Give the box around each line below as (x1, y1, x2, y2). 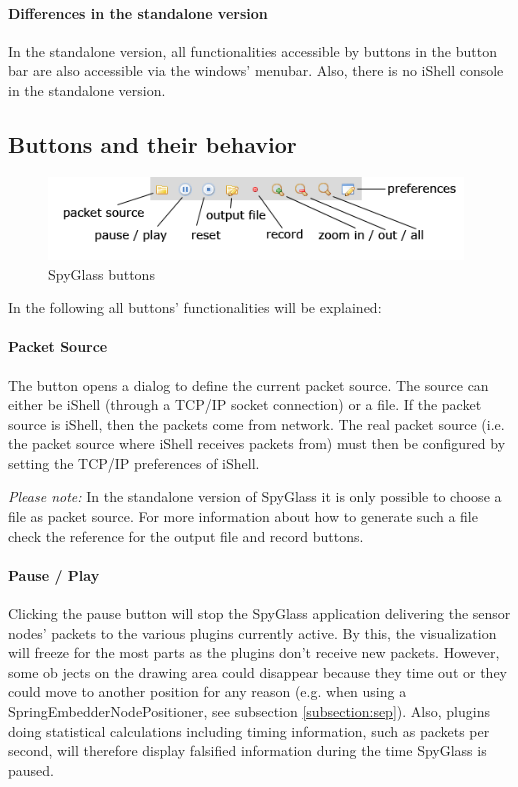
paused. (8, 759, 54, 780)
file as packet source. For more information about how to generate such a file (8, 506, 478, 527)
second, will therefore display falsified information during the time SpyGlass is (8, 740, 487, 761)
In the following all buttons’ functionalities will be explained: (8, 297, 382, 318)
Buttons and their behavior (8, 128, 297, 159)
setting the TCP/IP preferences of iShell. (8, 452, 260, 473)
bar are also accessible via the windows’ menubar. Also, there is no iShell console (8, 60, 504, 81)
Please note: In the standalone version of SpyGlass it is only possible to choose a (8, 486, 502, 507)
